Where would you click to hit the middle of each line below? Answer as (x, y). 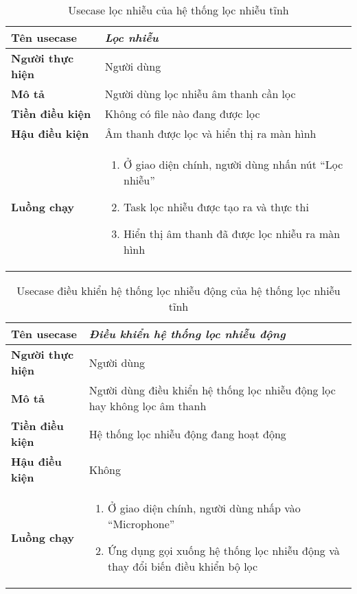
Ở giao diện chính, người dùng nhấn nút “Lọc (233, 164)
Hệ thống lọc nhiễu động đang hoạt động (187, 433)
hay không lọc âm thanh (148, 406)
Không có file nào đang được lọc (182, 114)
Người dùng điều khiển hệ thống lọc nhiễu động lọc (212, 390)
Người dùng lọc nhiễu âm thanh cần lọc (200, 94)
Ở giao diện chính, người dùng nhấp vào (204, 508)
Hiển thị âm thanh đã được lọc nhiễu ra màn (232, 234)
